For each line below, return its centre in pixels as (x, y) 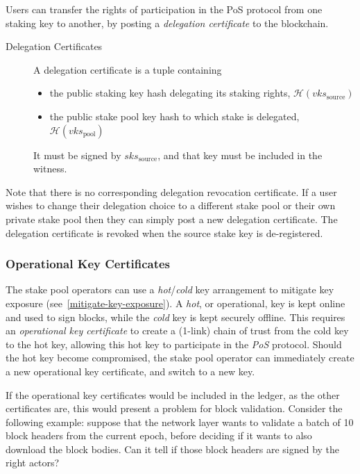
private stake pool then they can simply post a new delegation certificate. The (172, 219)
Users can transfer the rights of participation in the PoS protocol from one (164, 9)
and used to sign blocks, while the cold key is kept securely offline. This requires (175, 317)
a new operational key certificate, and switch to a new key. (130, 371)
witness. (50, 169)
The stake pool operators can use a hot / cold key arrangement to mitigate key (170, 289)
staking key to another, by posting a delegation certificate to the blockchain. (167, 23)
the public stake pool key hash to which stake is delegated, (174, 116)
